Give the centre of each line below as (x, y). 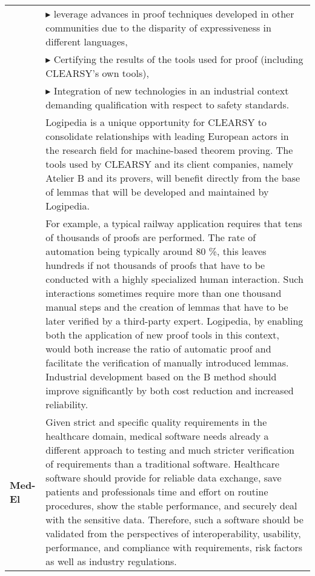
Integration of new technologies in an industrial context (171, 91)
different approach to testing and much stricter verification (170, 450)
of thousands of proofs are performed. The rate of (151, 237)
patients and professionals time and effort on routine (157, 492)
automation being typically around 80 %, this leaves (156, 251)
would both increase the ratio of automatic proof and (158, 349)
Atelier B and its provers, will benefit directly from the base (173, 178)
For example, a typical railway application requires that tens (174, 223)
